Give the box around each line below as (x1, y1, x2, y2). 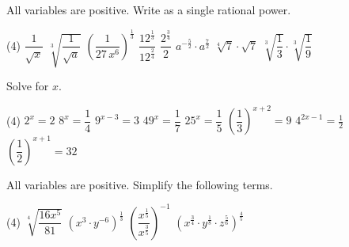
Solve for (6, 78, 49, 94)
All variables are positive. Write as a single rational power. (6, 2, 291, 17)
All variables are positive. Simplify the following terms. (6, 176, 273, 192)
